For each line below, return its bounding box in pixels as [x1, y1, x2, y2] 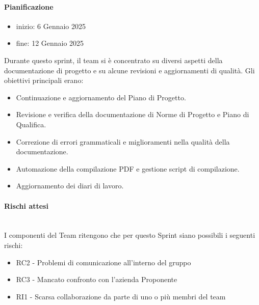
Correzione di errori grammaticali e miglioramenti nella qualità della [16, 136, 230, 147]
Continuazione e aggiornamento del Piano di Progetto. [16, 92, 186, 102]
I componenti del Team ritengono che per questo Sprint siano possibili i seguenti [4, 230, 255, 240]
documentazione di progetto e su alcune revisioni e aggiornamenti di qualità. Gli [4, 65, 255, 75]
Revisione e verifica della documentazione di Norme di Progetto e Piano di [16, 109, 249, 120]
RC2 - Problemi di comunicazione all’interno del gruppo [16, 257, 191, 267]
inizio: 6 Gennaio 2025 [16, 20, 86, 31]
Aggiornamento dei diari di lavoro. [16, 180, 124, 191]
